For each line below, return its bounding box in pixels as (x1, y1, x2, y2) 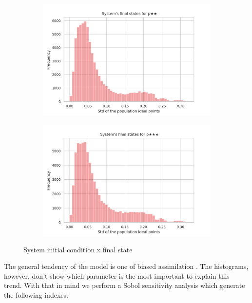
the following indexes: (4, 289, 68, 300)
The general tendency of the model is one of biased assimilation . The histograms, (4, 261, 249, 271)
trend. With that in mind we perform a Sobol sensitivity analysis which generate (4, 280, 245, 290)
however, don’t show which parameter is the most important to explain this (4, 270, 230, 281)
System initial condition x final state (23, 245, 133, 255)
